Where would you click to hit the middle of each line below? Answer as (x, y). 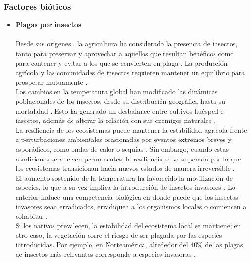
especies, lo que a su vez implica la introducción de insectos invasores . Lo (125, 187)
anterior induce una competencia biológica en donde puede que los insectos (127, 196)
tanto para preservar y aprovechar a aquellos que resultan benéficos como (125, 53)
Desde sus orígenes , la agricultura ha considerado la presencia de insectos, (126, 44)
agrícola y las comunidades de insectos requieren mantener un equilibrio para (130, 72)
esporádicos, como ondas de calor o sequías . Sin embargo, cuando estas (122, 149)
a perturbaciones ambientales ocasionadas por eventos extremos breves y (123, 139)
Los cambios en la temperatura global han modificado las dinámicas (117, 91)
